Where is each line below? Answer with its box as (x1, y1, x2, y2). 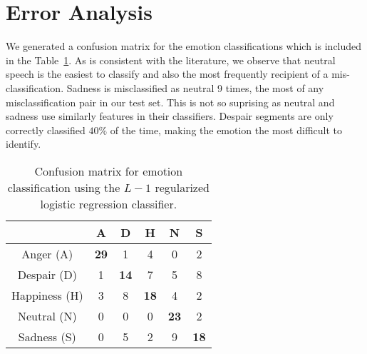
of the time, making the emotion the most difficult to (110, 122, 342, 137)
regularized (155, 178, 210, 196)
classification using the (7, 178, 120, 196)
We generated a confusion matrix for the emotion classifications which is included (6, 39, 362, 54)
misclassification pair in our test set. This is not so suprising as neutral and (6, 94, 335, 109)
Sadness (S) (18, 328, 76, 345)
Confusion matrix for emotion (34, 162, 183, 179)
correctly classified (6, 122, 86, 137)
